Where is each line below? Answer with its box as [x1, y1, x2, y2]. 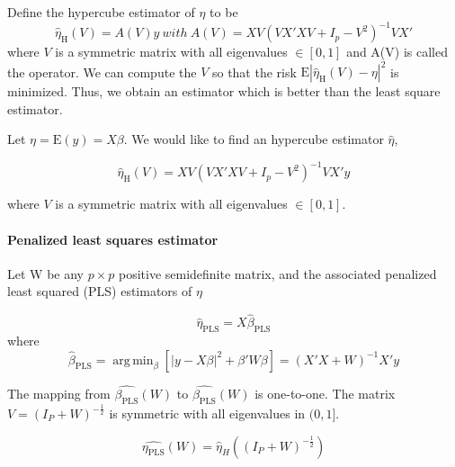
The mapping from [7, 383, 111, 402]
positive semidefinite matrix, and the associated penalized [118, 264, 437, 283]
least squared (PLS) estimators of [7, 282, 192, 301]
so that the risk [211, 62, 297, 81]
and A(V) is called [346, 42, 448, 61]
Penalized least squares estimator [7, 229, 219, 248]
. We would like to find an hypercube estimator [123, 130, 384, 148]
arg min [112, 354, 154, 367]
